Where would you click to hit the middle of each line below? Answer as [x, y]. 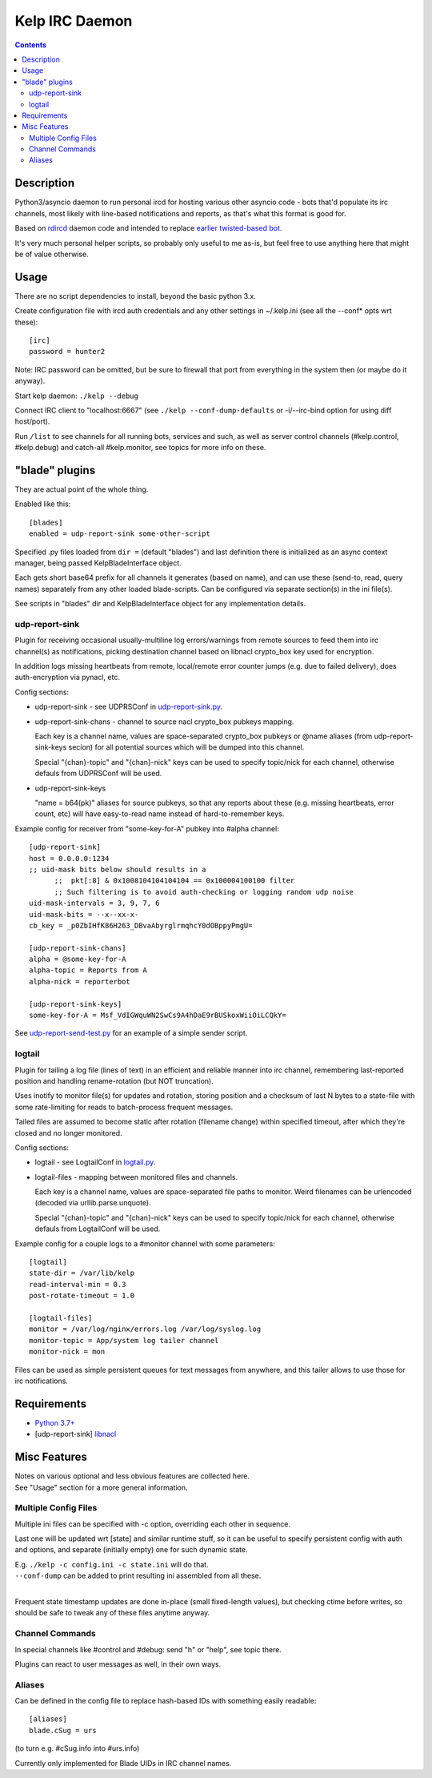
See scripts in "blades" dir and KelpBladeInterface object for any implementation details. [160, 604]
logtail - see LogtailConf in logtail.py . [95, 1162]
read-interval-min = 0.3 [78, 1284]
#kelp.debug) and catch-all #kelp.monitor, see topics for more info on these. [140, 448]
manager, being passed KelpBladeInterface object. [98, 563]
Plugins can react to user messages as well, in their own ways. [118, 1664]
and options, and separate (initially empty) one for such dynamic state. [131, 1550]
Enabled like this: [43, 504]
